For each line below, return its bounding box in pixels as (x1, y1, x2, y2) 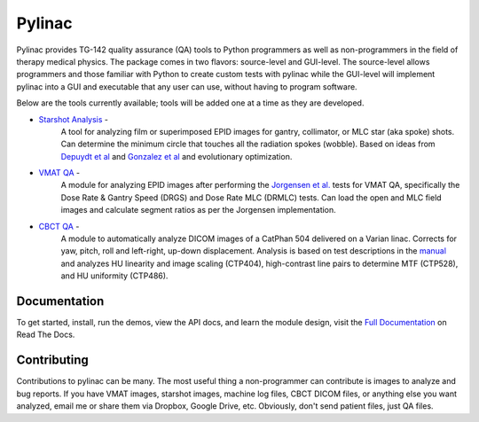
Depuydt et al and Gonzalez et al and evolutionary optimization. (60, 151, 293, 161)
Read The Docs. (16, 329, 75, 340)
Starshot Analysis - (38, 113, 109, 124)
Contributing (16, 353, 89, 368)
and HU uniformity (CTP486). (60, 270, 169, 281)
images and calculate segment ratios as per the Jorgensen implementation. (60, 205, 336, 215)
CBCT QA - (38, 221, 80, 231)
